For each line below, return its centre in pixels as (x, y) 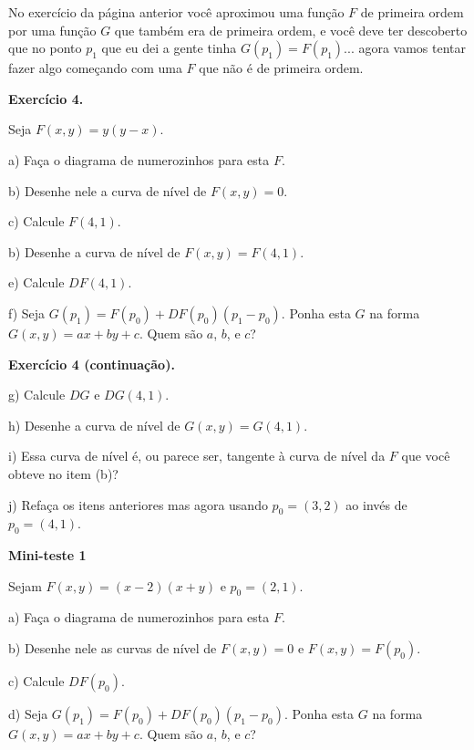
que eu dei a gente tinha (169, 48)
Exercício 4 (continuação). (92, 364)
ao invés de (376, 504)
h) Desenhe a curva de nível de (94, 425)
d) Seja (28, 714)
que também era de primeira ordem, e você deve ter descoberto (291, 30)
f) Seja (27, 312)
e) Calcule (36, 282)
